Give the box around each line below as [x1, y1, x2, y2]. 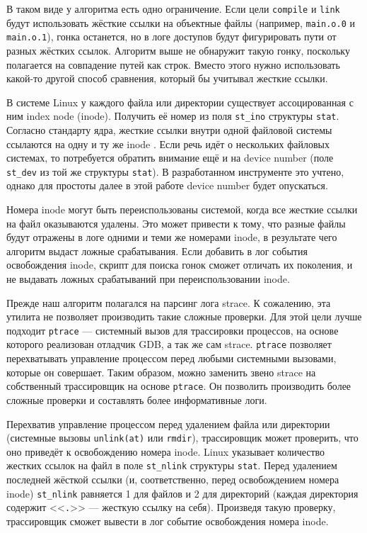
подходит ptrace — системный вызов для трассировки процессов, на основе [6, 322, 339, 337]
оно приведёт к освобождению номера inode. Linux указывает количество [6, 444, 325, 459]
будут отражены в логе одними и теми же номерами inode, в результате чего [6, 230, 337, 245]
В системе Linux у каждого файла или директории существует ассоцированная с [6, 94, 354, 109]
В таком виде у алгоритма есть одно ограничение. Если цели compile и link [6, 1, 340, 16]
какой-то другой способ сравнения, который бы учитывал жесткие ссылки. [6, 71, 328, 86]
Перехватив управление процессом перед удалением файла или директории [6, 416, 330, 431]
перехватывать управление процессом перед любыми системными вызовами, [6, 351, 337, 366]
